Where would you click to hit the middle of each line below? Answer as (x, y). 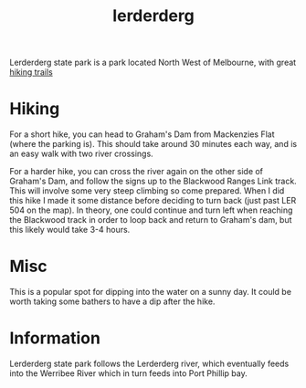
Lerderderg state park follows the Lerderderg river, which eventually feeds (149, 363)
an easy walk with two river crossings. (81, 154)
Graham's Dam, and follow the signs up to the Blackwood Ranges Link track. (153, 181)
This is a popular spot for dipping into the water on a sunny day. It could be (151, 292)
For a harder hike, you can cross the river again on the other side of (136, 172)
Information (55, 338)
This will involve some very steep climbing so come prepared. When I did (147, 191)
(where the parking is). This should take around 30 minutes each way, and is (153, 144)
